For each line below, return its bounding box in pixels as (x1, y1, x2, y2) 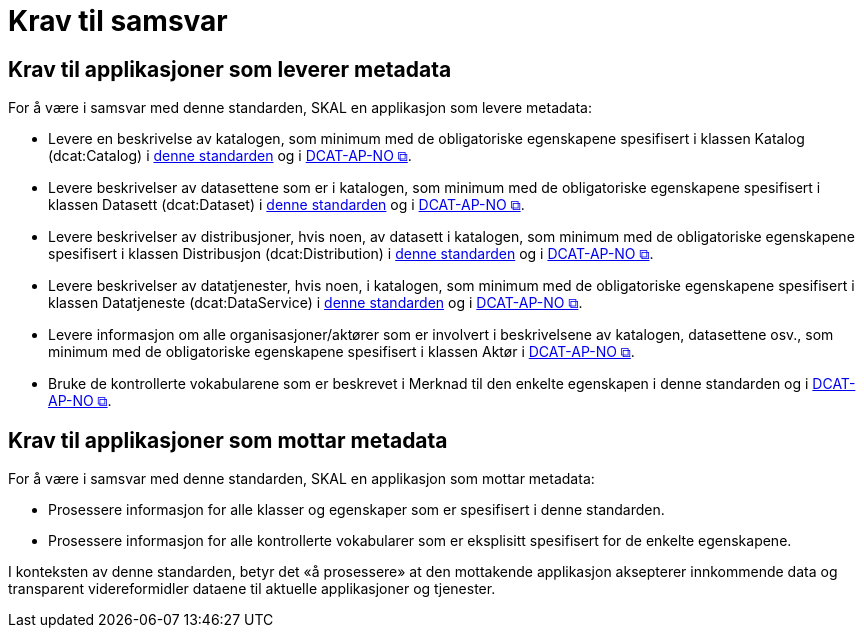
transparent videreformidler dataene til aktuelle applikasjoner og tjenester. (8, 580, 496, 598)
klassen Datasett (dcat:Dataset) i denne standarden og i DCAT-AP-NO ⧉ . (48, 196, 525, 214)
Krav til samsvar (8, 4, 228, 38)
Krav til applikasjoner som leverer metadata (8, 56, 452, 82)
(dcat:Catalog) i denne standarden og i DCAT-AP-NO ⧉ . (48, 147, 412, 165)
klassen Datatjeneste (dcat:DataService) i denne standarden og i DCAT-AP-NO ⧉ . (48, 294, 583, 312)
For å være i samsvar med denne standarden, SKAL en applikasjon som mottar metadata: (8, 470, 595, 488)
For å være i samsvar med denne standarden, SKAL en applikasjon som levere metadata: (8, 99, 592, 117)
